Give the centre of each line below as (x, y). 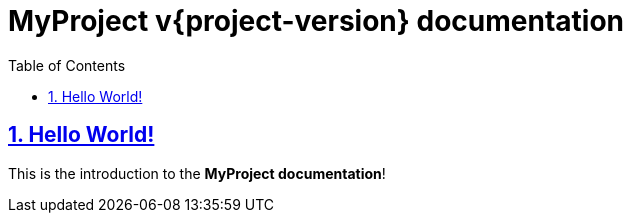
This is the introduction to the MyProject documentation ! (197, 173)
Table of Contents (67, 65)
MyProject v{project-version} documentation (316, 21)
